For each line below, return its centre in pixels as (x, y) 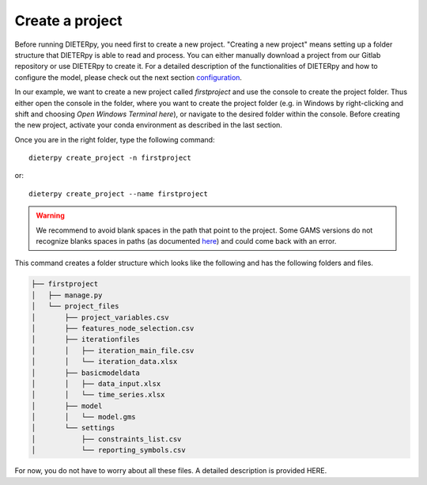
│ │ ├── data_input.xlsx (96, 383)
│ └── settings (73, 428)
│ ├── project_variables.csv (100, 317)
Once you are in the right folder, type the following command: (115, 139)
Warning (50, 216)
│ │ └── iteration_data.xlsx (104, 362)
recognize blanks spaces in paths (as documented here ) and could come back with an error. (186, 241)
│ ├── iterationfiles (85, 339)
